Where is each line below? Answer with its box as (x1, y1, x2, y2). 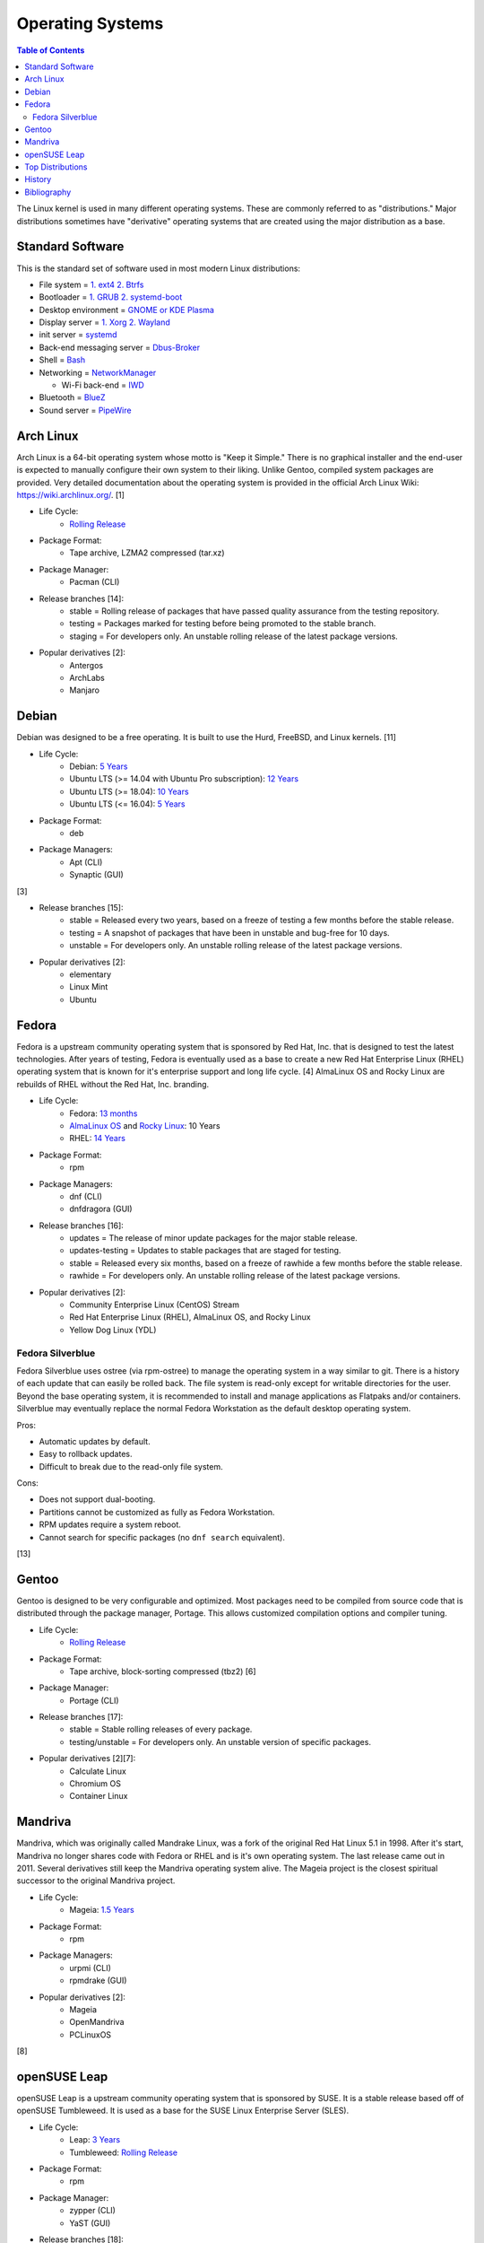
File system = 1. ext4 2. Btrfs (39, 279, 144, 290)
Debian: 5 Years (69, 761, 128, 772)
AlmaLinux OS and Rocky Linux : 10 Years (69, 1120, 220, 1130)
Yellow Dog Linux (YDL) (69, 1324, 157, 1335)
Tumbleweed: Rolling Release (69, 2147, 178, 2158)
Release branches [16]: (39, 1220, 125, 1231)
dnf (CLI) (69, 1191, 103, 1201)
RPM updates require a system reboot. (39, 1519, 181, 1530)
